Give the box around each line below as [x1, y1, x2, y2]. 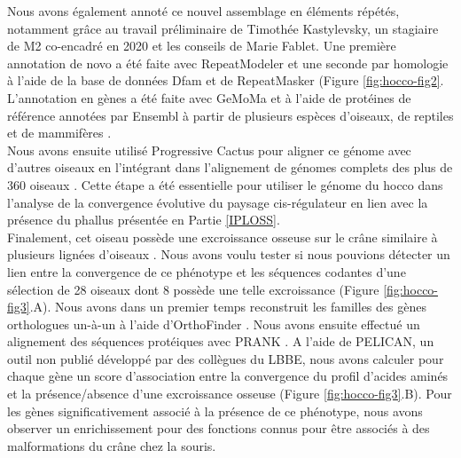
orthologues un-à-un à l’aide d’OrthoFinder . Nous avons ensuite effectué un [7, 314, 420, 333]
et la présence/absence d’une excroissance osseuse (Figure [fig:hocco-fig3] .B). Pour [7, 384, 452, 403]
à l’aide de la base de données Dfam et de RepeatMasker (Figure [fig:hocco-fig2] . [7, 71, 444, 90]
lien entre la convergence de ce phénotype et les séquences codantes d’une [7, 262, 406, 280]
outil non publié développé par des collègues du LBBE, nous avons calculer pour [7, 349, 444, 367]
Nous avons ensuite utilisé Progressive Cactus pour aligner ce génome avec [7, 140, 411, 159]
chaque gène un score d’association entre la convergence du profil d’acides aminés [7, 367, 449, 385]
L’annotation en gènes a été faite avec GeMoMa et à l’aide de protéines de [7, 88, 411, 107]
